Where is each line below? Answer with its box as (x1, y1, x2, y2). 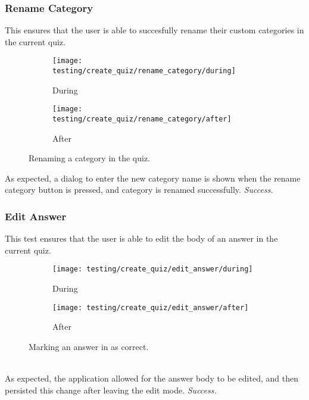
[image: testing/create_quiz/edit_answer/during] (52, 265, 253, 274)
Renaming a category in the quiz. (29, 152, 151, 164)
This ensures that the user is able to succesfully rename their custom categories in (5, 24, 304, 36)
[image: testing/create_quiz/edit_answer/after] (52, 303, 249, 312)
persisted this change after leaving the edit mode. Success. (5, 383, 217, 396)
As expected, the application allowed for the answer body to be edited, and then (5, 372, 298, 385)
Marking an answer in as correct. (29, 340, 149, 352)
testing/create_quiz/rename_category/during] (52, 67, 236, 76)
